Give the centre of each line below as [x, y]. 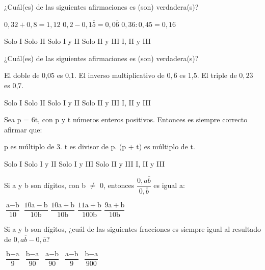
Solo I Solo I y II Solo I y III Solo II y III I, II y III [84, 163]
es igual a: [169, 185]
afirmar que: [23, 129]
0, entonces [117, 185]
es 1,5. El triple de [208, 75]
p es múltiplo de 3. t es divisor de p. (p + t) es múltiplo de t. [100, 146]
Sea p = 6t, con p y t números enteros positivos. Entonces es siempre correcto [126, 119]
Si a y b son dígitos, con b [45, 185]
